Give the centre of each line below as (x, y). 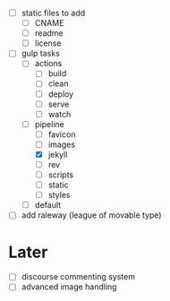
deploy (61, 94)
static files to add (53, 13)
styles (59, 195)
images (62, 144)
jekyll (58, 154)
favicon (62, 134)
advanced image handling (69, 287)
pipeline (49, 124)
